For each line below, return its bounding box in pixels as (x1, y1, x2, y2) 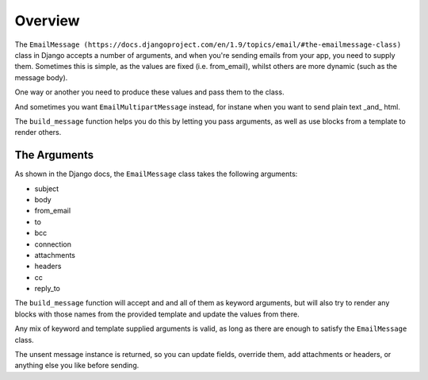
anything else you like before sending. (14, 361, 139, 370)
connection (34, 239, 71, 249)
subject (34, 183, 59, 194)
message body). (14, 72, 68, 83)
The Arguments (14, 148, 94, 162)
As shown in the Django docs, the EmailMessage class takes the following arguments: (14, 169, 298, 178)
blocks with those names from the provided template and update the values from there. (14, 309, 300, 319)
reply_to (34, 284, 61, 294)
